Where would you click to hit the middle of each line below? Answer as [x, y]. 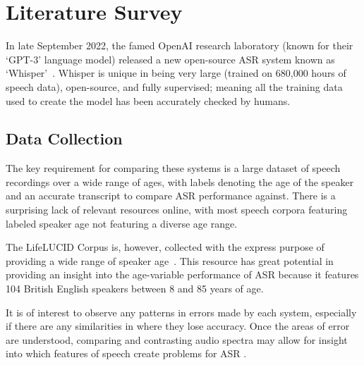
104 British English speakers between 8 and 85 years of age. [135, 289]
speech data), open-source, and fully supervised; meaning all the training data [174, 86]
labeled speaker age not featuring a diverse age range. [122, 223]
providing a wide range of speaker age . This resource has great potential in [170, 260]
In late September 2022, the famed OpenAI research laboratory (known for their [180, 45]
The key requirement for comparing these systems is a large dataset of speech [173, 168]
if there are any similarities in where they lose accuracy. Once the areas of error [178, 326]
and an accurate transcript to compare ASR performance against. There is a [171, 196]
